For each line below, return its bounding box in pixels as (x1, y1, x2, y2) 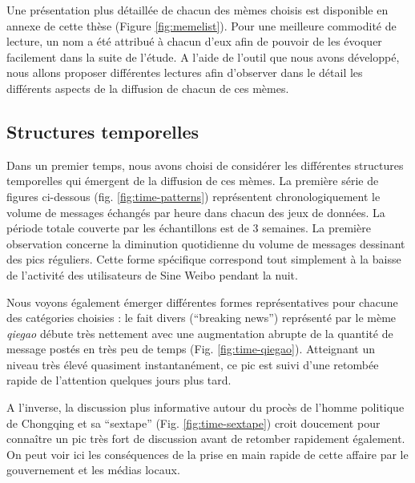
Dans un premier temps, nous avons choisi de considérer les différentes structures (6, 156, 404, 173)
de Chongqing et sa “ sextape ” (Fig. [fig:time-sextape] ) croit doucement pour (6, 414, 381, 431)
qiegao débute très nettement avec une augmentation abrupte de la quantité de (6, 324, 393, 341)
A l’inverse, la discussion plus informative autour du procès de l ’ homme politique (6, 399, 405, 416)
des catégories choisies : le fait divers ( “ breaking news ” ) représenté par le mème (6, 309, 397, 326)
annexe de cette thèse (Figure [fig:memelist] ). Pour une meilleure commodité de (6, 17, 397, 34)
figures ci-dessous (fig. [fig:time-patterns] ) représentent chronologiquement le (6, 187, 381, 204)
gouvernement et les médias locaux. (6, 461, 180, 478)
